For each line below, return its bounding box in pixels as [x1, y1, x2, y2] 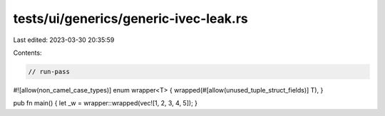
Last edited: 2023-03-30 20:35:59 [13, 36, 115, 44]
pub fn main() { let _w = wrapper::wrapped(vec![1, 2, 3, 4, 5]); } [13, 99, 198, 107]
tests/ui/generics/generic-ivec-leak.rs [13, 11, 249, 26]
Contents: [13, 48, 42, 57]
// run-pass [28, 68, 71, 75]
